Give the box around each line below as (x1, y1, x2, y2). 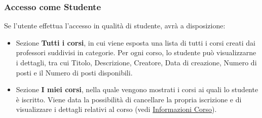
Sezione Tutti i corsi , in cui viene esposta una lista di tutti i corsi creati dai (16, 37, 255, 48)
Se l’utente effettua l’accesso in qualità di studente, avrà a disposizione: (4, 20, 226, 31)
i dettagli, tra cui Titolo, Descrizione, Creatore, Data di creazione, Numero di (16, 57, 257, 67)
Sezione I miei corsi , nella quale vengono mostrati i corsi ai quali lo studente (16, 84, 258, 95)
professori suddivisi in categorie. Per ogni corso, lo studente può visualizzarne (16, 47, 256, 58)
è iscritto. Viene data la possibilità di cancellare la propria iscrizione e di (16, 94, 242, 104)
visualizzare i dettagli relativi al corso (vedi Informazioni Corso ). (16, 104, 217, 114)
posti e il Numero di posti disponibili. (16, 67, 133, 77)
